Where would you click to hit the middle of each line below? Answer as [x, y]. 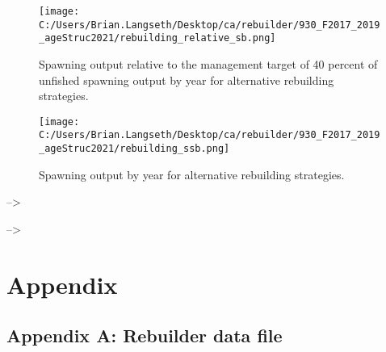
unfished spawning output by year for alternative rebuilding [187, 80]
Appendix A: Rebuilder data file [145, 335]
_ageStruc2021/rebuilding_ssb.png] [134, 149]
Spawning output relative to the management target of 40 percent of [208, 63]
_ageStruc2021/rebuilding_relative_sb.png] [157, 38]
